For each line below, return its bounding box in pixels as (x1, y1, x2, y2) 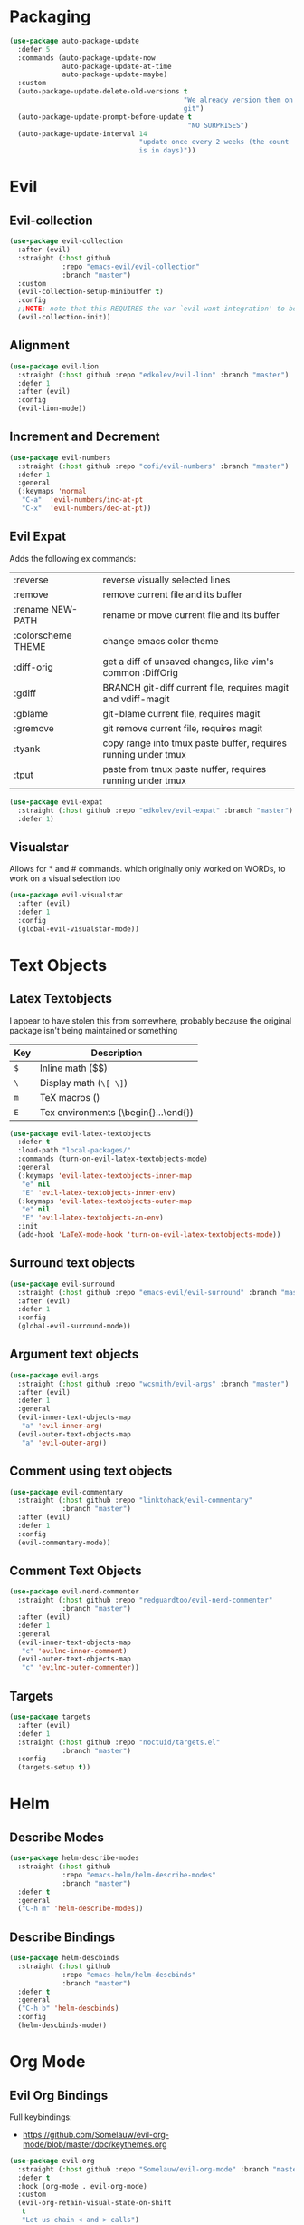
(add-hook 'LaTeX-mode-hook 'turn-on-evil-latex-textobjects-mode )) (17, 1230, 281, 1240)
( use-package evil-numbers (9, 453, 111, 462)
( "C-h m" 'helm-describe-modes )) (17, 1904, 144, 1914)
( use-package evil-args (9, 1370, 100, 1380)
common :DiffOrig (102, 666, 179, 679)
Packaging (9, 6, 91, 27)
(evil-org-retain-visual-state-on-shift (17, 2199, 172, 2208)
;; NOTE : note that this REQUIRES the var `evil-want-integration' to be (17, 304, 298, 314)
